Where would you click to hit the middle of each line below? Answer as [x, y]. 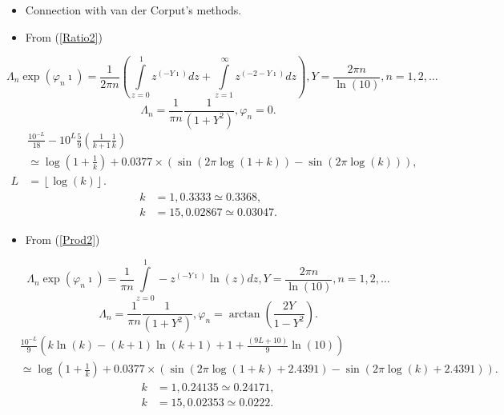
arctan [244, 314]
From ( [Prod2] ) [62, 239]
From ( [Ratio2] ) [64, 36]
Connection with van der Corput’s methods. [133, 10]
